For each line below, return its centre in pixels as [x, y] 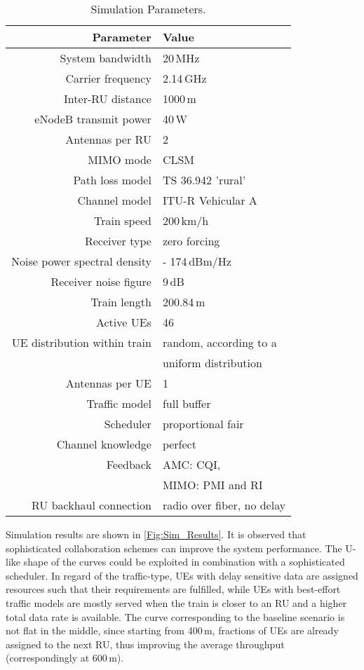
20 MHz [181, 58]
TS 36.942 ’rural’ [204, 180]
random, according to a [220, 342]
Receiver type [118, 241]
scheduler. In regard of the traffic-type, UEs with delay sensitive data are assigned [182, 575]
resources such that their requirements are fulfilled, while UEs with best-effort [173, 589]
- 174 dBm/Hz [197, 261]
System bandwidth [106, 58]
